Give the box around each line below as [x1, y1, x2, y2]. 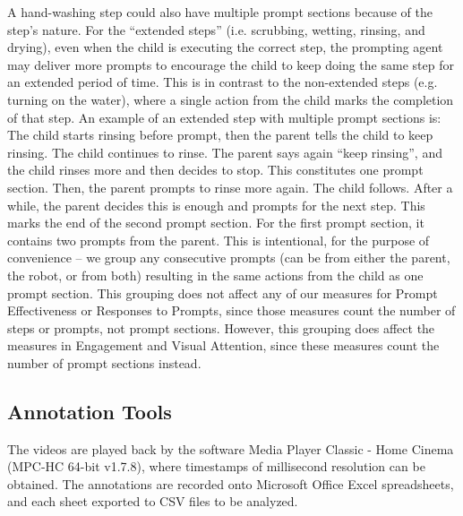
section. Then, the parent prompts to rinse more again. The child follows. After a [7, 177, 453, 196]
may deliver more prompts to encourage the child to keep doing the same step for [7, 55, 454, 73]
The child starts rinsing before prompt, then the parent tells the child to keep [7, 125, 433, 144]
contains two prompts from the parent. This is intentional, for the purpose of [7, 230, 430, 249]
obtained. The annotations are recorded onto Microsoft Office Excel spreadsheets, [7, 474, 454, 493]
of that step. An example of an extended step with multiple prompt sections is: [7, 107, 442, 126]
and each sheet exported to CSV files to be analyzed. [7, 492, 298, 511]
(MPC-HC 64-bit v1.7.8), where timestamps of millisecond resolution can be [7, 457, 425, 476]
